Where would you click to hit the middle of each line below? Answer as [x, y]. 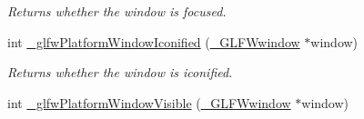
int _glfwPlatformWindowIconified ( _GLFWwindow [154, 41]
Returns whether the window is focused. [117, 11]
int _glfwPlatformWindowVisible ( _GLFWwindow [149, 102]
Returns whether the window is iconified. [120, 72]
